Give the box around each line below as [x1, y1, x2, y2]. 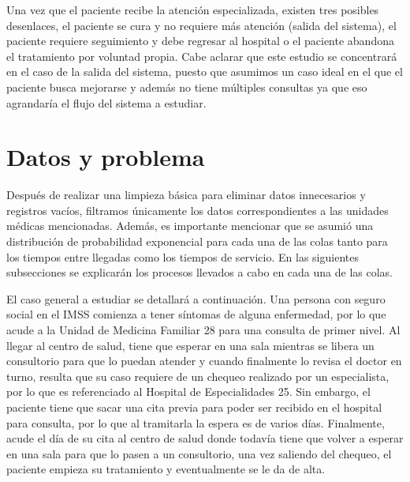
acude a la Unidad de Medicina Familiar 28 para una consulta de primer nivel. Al [6, 322, 401, 338]
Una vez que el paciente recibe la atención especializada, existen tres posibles [6, 2, 379, 17]
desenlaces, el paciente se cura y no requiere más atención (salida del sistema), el [6, 17, 397, 33]
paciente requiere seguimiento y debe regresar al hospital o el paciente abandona [6, 32, 394, 49]
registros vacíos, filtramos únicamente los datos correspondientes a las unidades [6, 201, 389, 218]
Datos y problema [6, 141, 205, 173]
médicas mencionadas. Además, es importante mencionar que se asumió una [6, 217, 374, 234]
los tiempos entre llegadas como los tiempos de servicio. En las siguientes [6, 248, 359, 265]
